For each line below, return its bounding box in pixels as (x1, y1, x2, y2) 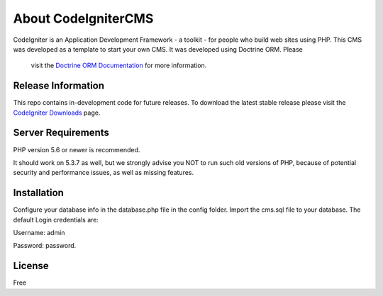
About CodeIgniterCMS (13, 11, 154, 26)
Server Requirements (13, 127, 110, 139)
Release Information (13, 80, 105, 92)
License (13, 260, 49, 272)
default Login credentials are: (13, 215, 99, 224)
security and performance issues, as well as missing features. (13, 169, 194, 177)
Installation (13, 187, 64, 199)
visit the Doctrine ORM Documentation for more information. (30, 61, 207, 70)
